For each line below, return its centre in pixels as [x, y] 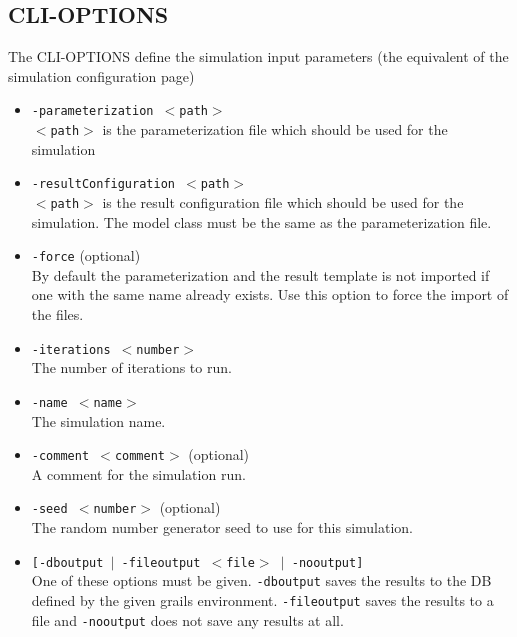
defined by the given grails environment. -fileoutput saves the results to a [262, 599]
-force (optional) [86, 255]
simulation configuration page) [101, 75]
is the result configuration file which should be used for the [283, 201]
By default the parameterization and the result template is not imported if [260, 274]
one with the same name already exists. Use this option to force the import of [270, 294]
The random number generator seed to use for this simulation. [222, 527]
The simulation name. [98, 420]
